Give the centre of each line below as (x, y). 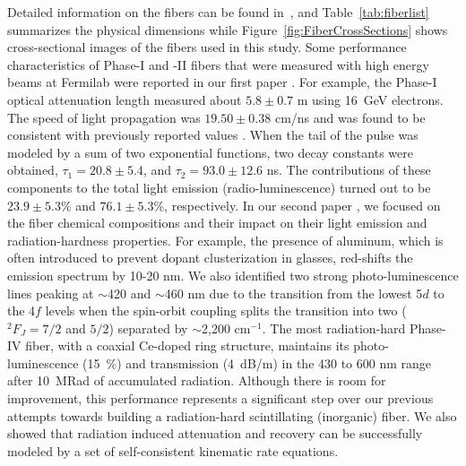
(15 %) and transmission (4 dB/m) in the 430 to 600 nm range (257, 362)
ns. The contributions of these (349, 170)
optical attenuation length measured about (125, 99)
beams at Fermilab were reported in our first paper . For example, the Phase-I (222, 82)
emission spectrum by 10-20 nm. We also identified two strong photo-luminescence (233, 275)
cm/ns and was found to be (350, 117)
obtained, (33, 170)
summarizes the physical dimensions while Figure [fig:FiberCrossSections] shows (228, 29)
